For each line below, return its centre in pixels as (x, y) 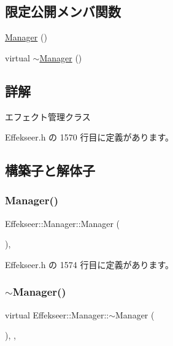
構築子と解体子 (50, 170)
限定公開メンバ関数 (63, 11)
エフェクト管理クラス (48, 116)
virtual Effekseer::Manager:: (57, 314)
